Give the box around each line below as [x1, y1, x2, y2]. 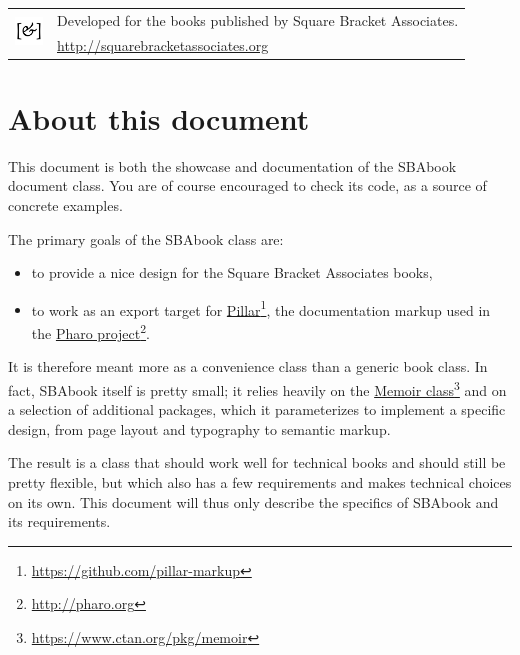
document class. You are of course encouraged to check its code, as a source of [8, 175, 487, 196]
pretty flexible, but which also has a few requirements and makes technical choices [8, 471, 512, 492]
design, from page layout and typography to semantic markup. [8, 418, 391, 439]
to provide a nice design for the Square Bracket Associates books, [31, 262, 433, 283]
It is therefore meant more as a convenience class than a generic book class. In [8, 356, 488, 377]
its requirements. [8, 511, 111, 532]
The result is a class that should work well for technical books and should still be [8, 452, 506, 473]
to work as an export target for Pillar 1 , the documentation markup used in [31, 296, 491, 320]
